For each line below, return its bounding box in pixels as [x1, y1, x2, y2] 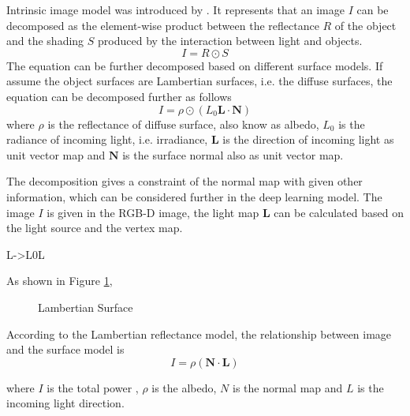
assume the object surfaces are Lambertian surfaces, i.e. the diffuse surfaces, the [6, 73, 393, 89]
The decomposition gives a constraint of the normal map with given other [6, 173, 363, 189]
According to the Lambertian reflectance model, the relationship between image [6, 325, 392, 342]
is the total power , [47, 379, 139, 395]
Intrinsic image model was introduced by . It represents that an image [6, 2, 345, 17]
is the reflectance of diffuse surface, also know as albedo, [47, 115, 319, 132]
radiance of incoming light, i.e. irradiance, [6, 131, 208, 148]
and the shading [6, 32, 84, 49]
